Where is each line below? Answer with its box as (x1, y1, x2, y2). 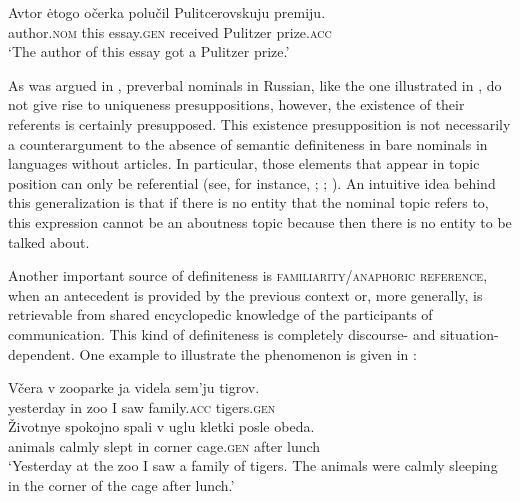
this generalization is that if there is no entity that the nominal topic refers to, (8, 192, 489, 213)
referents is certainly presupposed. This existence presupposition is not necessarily (8, 113, 511, 134)
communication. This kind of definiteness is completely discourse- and (8, 323, 436, 344)
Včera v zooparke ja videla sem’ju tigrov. (8, 377, 260, 398)
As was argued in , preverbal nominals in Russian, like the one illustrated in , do (8, 74, 502, 95)
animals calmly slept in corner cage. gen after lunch (8, 435, 321, 456)
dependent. (8, 343, 75, 364)
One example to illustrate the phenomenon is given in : (79, 343, 417, 364)
